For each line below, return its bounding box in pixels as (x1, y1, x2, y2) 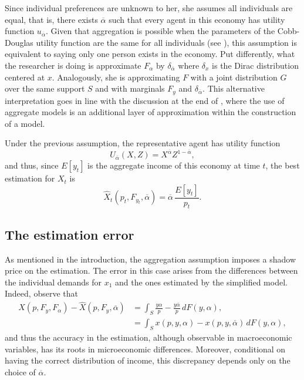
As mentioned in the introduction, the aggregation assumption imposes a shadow (5, 253, 296, 265)
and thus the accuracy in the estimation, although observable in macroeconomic (5, 331, 292, 343)
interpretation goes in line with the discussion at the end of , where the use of (5, 94, 285, 106)
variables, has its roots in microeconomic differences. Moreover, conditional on (5, 342, 286, 355)
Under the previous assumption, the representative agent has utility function (5, 137, 281, 149)
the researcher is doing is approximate (5, 59, 141, 71)
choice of (5, 365, 36, 378)
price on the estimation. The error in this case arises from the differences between (5, 264, 298, 277)
